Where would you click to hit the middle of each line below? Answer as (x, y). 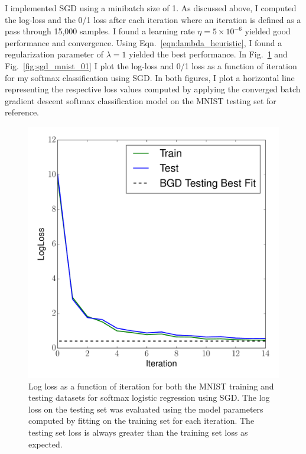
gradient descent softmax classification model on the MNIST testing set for (141, 100)
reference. (22, 112)
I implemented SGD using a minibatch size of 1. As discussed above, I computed (151, 8)
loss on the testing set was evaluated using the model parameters (146, 409)
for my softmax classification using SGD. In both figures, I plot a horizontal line (150, 77)
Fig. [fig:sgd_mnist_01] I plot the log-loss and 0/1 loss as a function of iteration (151, 65)
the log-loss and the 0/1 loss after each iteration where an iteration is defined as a (153, 19)
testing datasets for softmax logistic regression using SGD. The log (149, 397)
